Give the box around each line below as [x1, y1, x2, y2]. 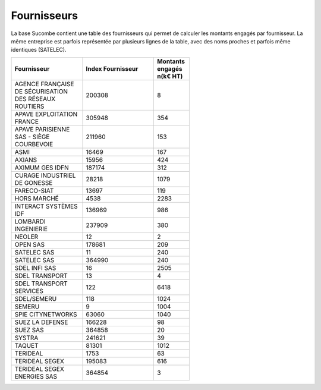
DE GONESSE [14, 178, 53, 187]
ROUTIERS [14, 102, 45, 110]
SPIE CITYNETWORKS [14, 310, 77, 318]
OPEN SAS [14, 240, 45, 249]
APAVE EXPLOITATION [14, 110, 78, 118]
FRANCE [14, 117, 39, 125]
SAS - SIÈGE [14, 133, 50, 141]
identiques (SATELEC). [11, 46, 67, 54]
